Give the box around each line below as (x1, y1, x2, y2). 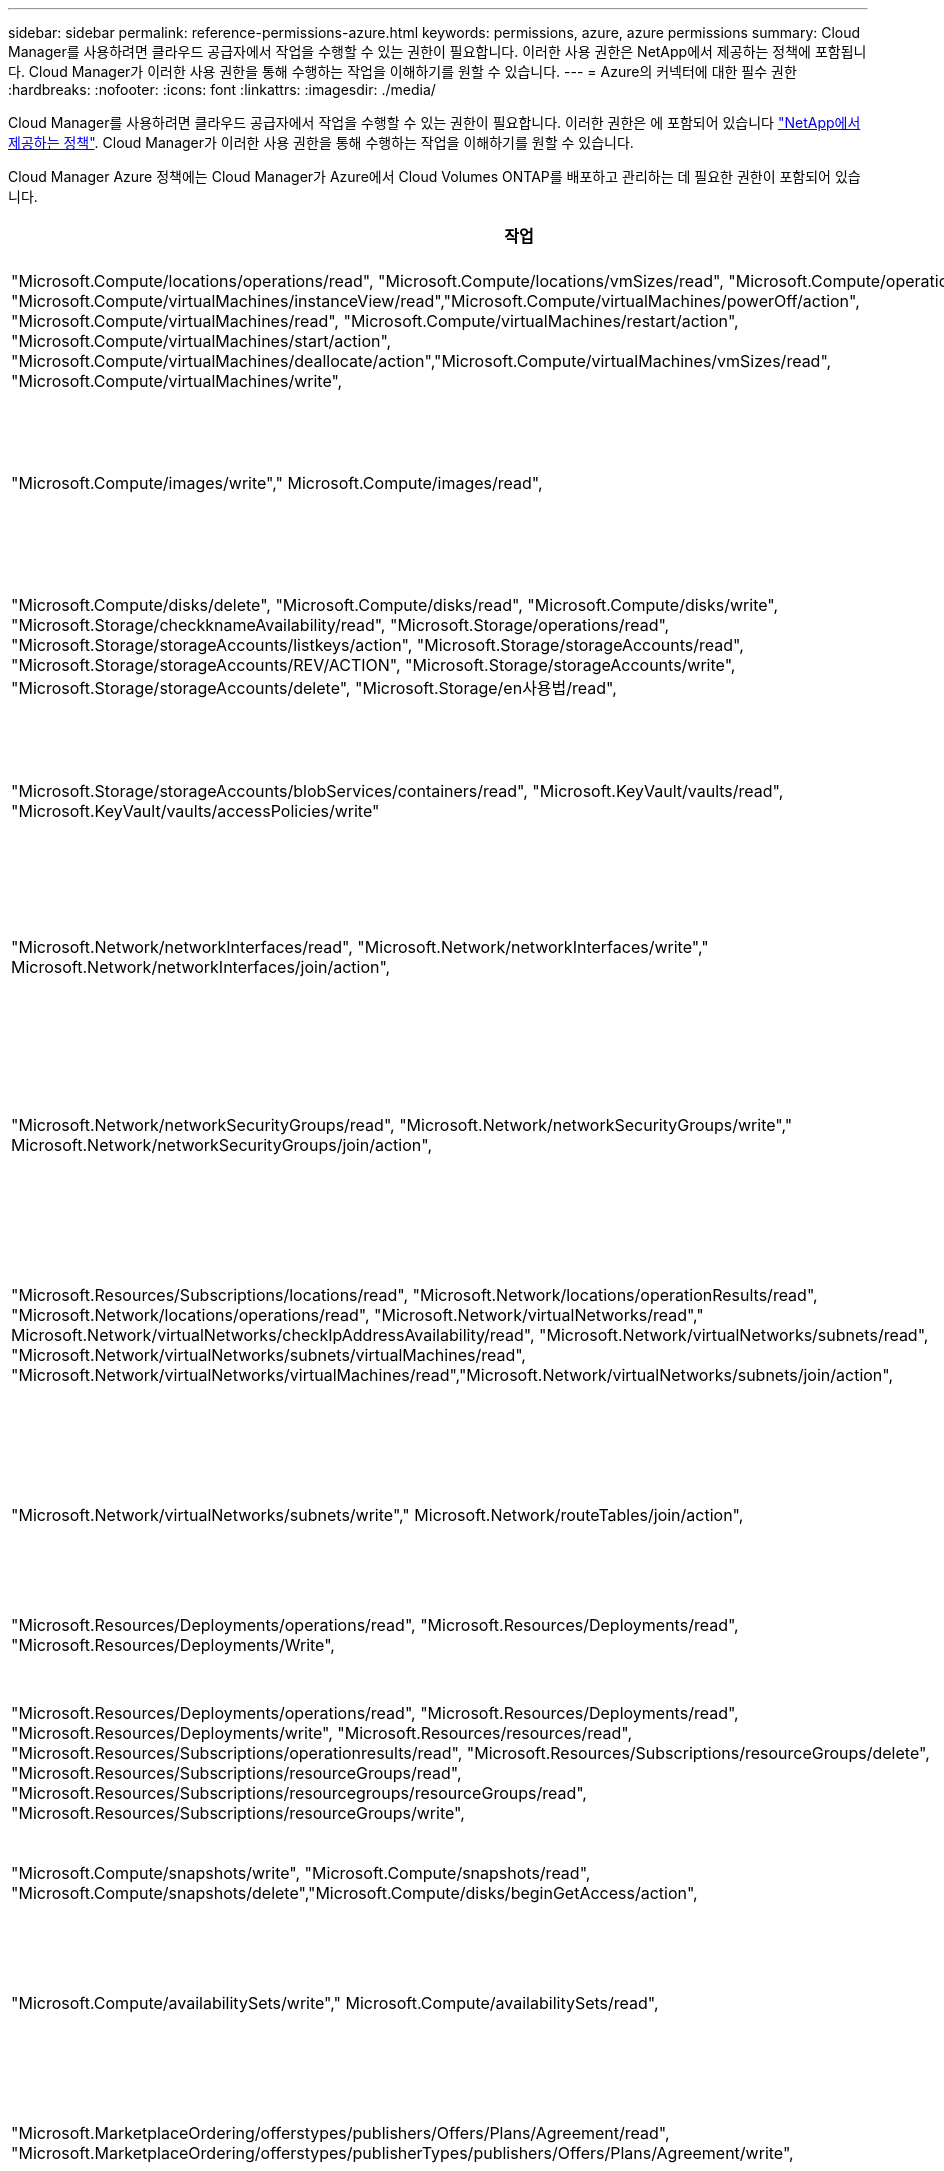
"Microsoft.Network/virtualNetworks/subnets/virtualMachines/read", (11, 1345, 526, 1365)
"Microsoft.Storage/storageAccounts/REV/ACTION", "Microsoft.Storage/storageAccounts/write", (11, 655, 736, 675)
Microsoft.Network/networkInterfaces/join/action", (11, 957, 391, 977)
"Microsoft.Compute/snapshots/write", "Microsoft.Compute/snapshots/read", (11, 1863, 591, 1883)
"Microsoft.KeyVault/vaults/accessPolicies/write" (11, 801, 380, 821)
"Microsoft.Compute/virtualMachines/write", (11, 371, 343, 391)
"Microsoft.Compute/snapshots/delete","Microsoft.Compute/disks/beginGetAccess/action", (11, 1883, 698, 1903)
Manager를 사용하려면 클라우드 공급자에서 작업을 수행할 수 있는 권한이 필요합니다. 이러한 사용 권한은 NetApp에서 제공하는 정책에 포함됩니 (8, 43, 867, 60)
